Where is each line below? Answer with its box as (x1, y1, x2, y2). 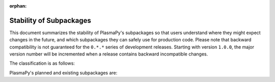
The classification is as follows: (9, 60, 75, 66)
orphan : (9, 3, 27, 9)
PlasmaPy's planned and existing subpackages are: (9, 69, 118, 76)
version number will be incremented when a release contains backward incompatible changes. (9, 51, 208, 57)
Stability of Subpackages (9, 16, 91, 25)
